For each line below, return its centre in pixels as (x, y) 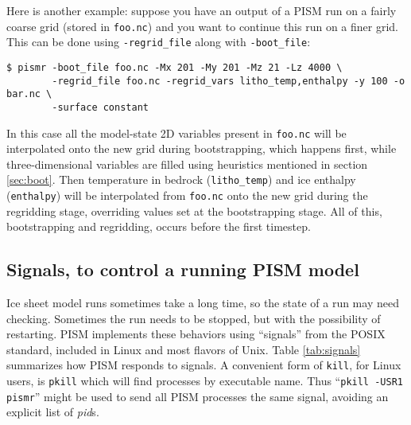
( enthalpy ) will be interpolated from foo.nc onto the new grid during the (187, 195)
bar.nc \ (29, 94)
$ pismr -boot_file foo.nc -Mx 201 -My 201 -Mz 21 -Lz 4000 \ (174, 67)
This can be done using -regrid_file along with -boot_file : (159, 42)
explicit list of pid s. (53, 412)
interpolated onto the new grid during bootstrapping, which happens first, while (202, 148)
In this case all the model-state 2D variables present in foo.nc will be (176, 133)
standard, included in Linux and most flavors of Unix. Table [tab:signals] (184, 349)
